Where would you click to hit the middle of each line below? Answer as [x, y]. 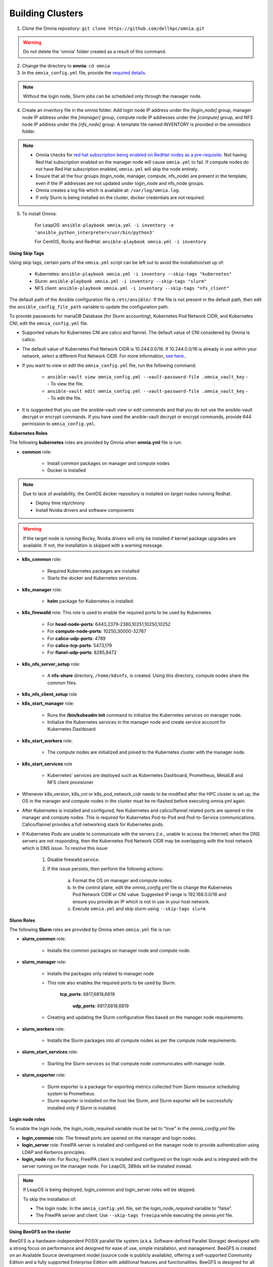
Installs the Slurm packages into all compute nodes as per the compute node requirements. [142, 1040]
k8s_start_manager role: [48, 703]
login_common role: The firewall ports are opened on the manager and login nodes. [109, 1138]
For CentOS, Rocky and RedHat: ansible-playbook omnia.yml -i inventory [121, 242]
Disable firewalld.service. [74, 860]
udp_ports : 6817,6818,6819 [101, 1005]
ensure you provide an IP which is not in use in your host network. [141, 902]
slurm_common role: [44, 939]
